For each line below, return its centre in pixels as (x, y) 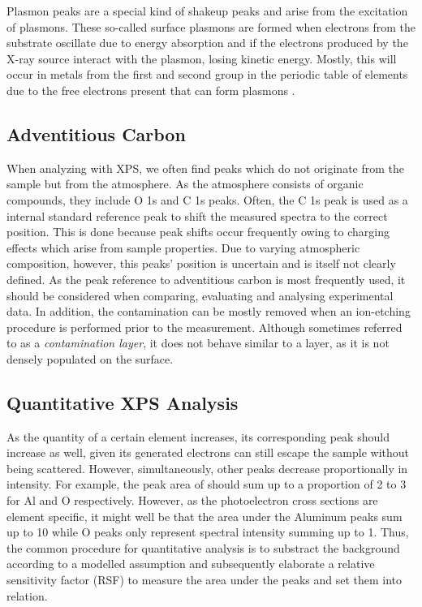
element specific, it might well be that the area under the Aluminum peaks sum (205, 516)
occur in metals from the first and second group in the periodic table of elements (207, 74)
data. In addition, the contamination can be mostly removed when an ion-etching (209, 311)
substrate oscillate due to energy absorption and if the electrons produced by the (207, 43)
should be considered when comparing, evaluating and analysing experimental (200, 295)
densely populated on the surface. (90, 358)
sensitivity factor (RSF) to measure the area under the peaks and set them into (205, 580)
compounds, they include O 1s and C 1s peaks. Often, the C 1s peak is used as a (207, 199)
